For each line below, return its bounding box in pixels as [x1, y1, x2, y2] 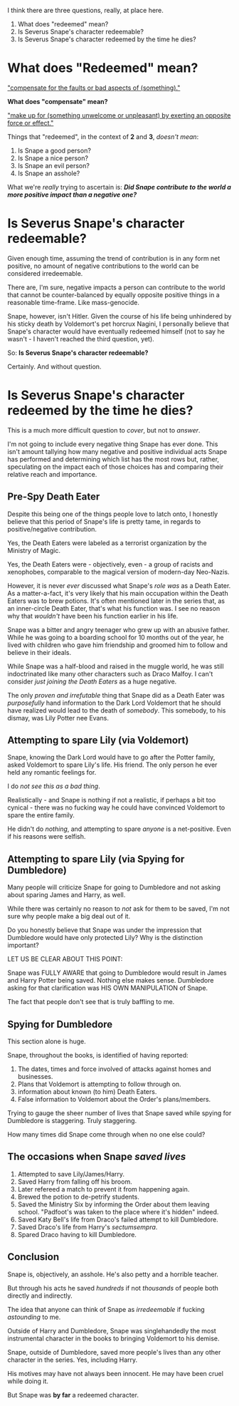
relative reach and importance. [7, 470, 97, 478]
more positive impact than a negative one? [7, 190, 137, 199]
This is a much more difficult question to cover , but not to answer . [7, 425, 201, 434]
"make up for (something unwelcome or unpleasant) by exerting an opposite [7, 110, 231, 120]
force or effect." [7, 118, 54, 127]
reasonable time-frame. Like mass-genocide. [7, 298, 140, 306]
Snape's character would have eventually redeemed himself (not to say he [7, 327, 225, 336]
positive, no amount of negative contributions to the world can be [7, 262, 199, 270]
